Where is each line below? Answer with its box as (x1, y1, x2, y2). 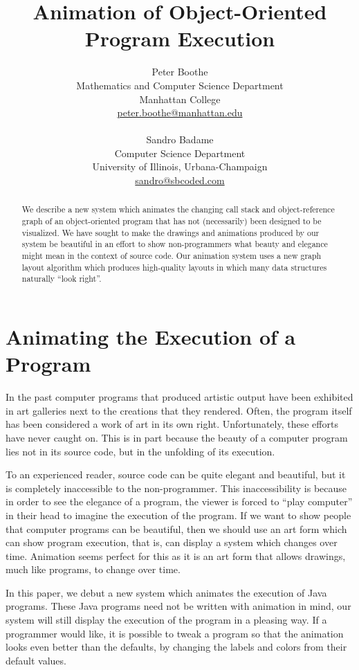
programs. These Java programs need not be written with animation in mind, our (6, 599, 351, 613)
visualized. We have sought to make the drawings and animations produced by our (21, 226, 320, 238)
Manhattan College (139, 91, 221, 106)
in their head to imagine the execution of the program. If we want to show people (6, 507, 351, 522)
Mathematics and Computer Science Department (76, 78, 284, 92)
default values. (6, 653, 66, 667)
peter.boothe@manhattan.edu (117, 105, 243, 120)
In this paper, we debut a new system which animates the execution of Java (6, 585, 327, 599)
